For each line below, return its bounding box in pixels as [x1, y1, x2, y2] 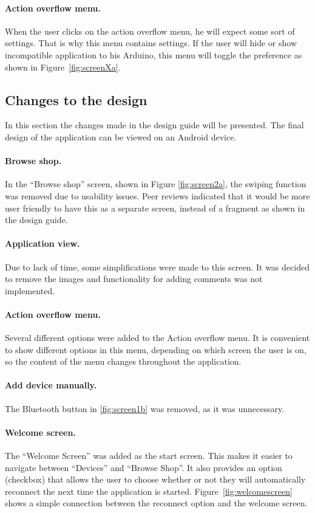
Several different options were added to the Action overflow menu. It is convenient [5, 331, 310, 344]
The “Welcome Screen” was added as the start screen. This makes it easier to [5, 449, 293, 462]
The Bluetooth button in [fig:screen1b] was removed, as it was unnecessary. [5, 402, 285, 415]
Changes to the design [5, 90, 147, 109]
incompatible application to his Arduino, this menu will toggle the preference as [5, 48, 302, 61]
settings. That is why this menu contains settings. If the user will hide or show [5, 36, 297, 49]
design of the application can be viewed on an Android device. [5, 130, 237, 143]
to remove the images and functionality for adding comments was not [5, 272, 263, 285]
